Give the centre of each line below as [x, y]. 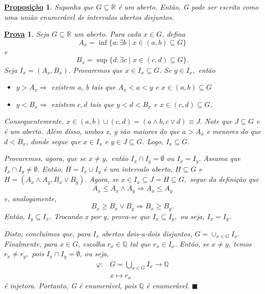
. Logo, [153, 141]
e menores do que [234, 131]
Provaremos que [98, 70]
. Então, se [192, 243]
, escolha [91, 243]
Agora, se [104, 179]
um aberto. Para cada [108, 34]
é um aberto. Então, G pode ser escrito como [189, 7]
